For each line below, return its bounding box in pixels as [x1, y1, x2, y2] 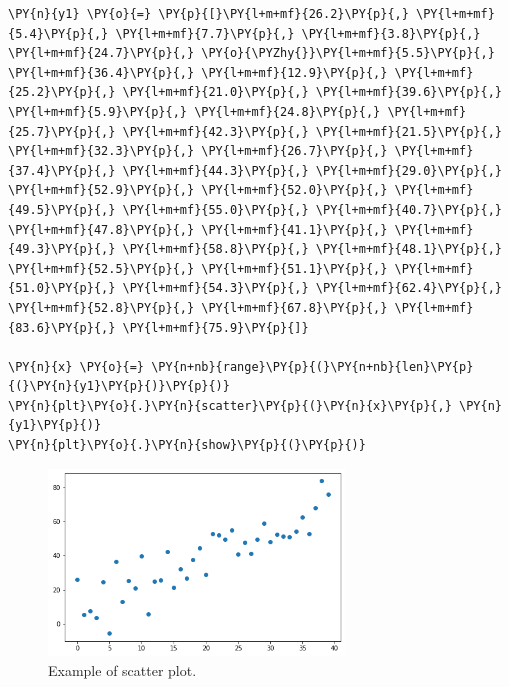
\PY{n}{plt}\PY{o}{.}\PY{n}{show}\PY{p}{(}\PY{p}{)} [8, 438, 366, 453]
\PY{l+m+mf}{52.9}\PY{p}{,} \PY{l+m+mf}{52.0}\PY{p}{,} [8, 183, 388, 198]
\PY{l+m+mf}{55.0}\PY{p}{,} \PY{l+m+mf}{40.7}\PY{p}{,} [122, 202, 502, 217]
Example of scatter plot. [48, 659, 197, 680]
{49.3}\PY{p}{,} [8, 242, 116, 257]
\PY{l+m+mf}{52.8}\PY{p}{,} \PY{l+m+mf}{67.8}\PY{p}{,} [8, 300, 388, 315]
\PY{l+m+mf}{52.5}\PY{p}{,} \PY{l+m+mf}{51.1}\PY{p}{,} [8, 261, 388, 276]
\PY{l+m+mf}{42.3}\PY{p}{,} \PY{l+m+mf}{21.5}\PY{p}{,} [122, 124, 502, 139]
